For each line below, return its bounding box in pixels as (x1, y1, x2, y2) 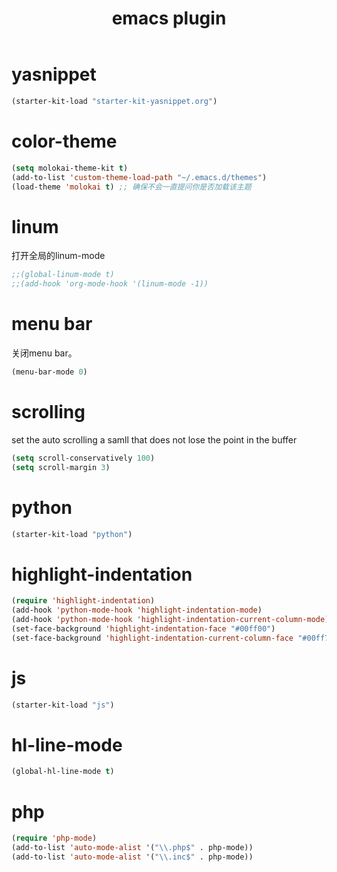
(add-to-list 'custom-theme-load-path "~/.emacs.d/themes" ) (11, 172, 268, 182)
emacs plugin (111, 7, 227, 30)
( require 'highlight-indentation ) (11, 596, 156, 606)
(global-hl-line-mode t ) (11, 767, 115, 777)
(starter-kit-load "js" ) (11, 700, 115, 710)
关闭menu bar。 (11, 347, 78, 359)
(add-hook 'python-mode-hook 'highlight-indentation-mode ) (11, 605, 263, 616)
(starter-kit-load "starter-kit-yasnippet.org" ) (11, 96, 218, 106)
